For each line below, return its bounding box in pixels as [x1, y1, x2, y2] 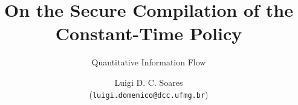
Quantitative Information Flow [91, 56, 206, 68]
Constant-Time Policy [55, 21, 242, 46]
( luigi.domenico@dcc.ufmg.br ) [89, 88, 209, 100]
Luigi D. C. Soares [114, 76, 183, 88]
